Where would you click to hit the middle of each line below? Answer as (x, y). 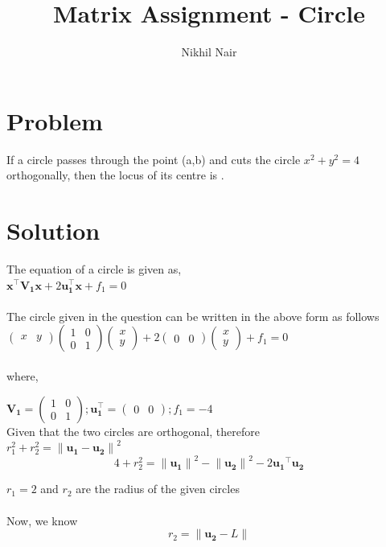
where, (23, 375)
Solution (53, 230)
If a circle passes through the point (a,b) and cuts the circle (154, 159)
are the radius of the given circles (158, 489)
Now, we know (42, 520)
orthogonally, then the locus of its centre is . (115, 175)
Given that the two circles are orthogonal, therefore (133, 431)
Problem (55, 120)
